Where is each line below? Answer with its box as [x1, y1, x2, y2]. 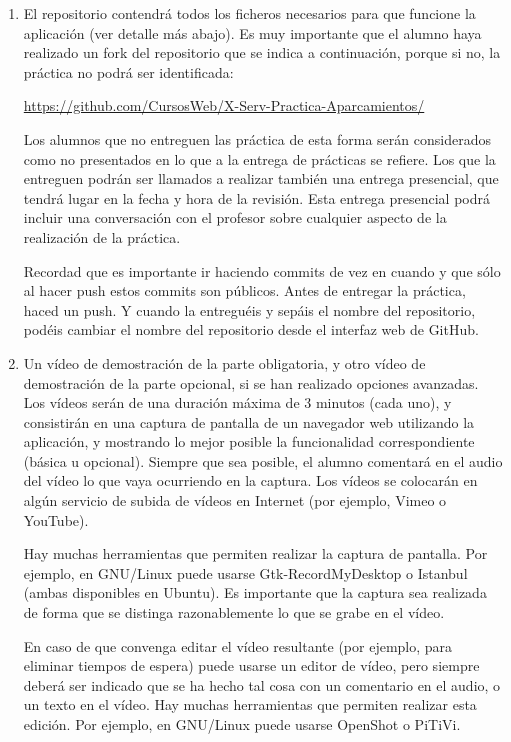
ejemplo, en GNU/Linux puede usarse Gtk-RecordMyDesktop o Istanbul [23, 562, 468, 583]
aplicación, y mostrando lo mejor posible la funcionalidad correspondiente [23, 431, 475, 452]
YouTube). [23, 509, 89, 530]
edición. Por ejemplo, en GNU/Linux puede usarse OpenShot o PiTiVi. [23, 714, 461, 734]
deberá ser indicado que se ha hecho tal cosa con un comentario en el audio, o [23, 674, 501, 695]
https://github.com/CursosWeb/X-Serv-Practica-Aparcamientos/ [23, 95, 425, 116]
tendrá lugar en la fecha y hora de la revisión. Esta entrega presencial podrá [23, 187, 491, 208]
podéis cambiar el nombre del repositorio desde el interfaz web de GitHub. [23, 319, 479, 340]
